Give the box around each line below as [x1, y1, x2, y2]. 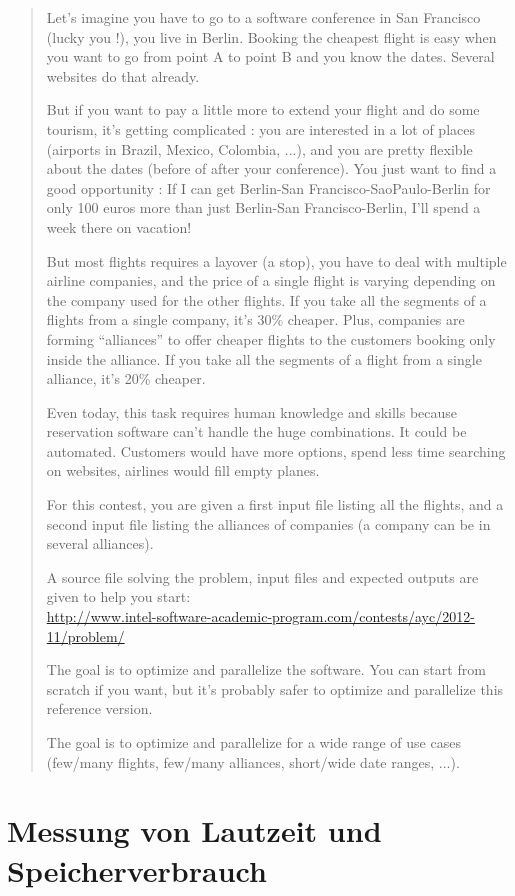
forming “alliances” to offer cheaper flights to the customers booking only [46, 328, 496, 349]
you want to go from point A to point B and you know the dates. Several [46, 46, 495, 67]
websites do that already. [46, 65, 200, 86]
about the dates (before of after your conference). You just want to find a [46, 158, 497, 179]
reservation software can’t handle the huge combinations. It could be [46, 421, 467, 442]
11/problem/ [46, 625, 125, 646]
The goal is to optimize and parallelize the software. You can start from [46, 659, 486, 680]
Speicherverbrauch [7, 849, 267, 890]
